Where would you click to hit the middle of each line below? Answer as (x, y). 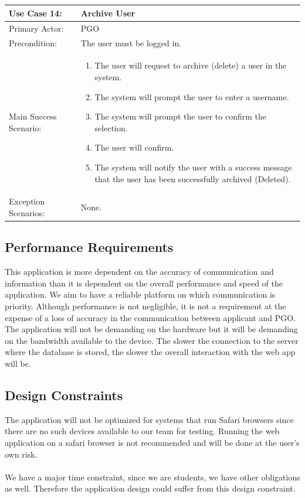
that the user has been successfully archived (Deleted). (193, 178)
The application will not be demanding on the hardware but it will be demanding (151, 329)
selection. (111, 127)
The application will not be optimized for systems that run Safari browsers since (149, 419)
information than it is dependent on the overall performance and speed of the (144, 283)
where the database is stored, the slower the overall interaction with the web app (150, 352)
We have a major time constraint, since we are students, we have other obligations (152, 477)
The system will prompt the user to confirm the (180, 116)
